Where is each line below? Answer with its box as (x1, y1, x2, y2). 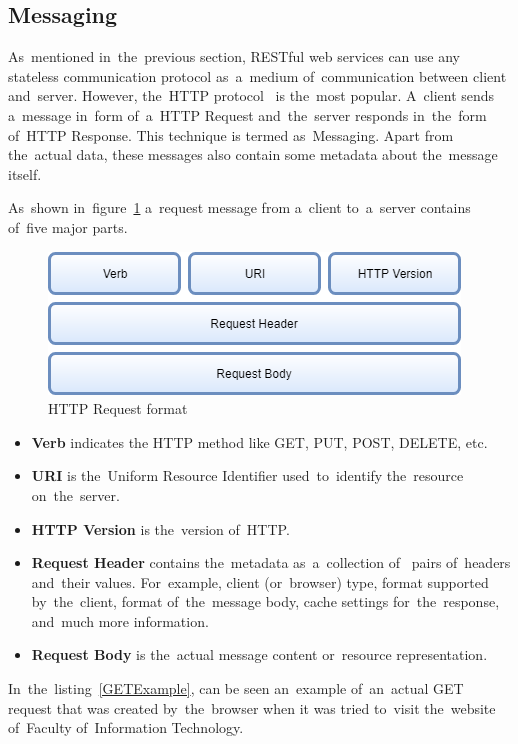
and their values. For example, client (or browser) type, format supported (31, 571, 489, 592)
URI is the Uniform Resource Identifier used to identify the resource (31, 465, 464, 486)
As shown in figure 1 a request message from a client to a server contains (8, 197, 471, 218)
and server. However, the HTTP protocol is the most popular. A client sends (8, 85, 495, 106)
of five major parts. (8, 216, 128, 237)
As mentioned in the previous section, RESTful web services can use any (8, 46, 461, 67)
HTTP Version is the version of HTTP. (31, 518, 290, 539)
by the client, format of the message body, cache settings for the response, (31, 591, 500, 612)
